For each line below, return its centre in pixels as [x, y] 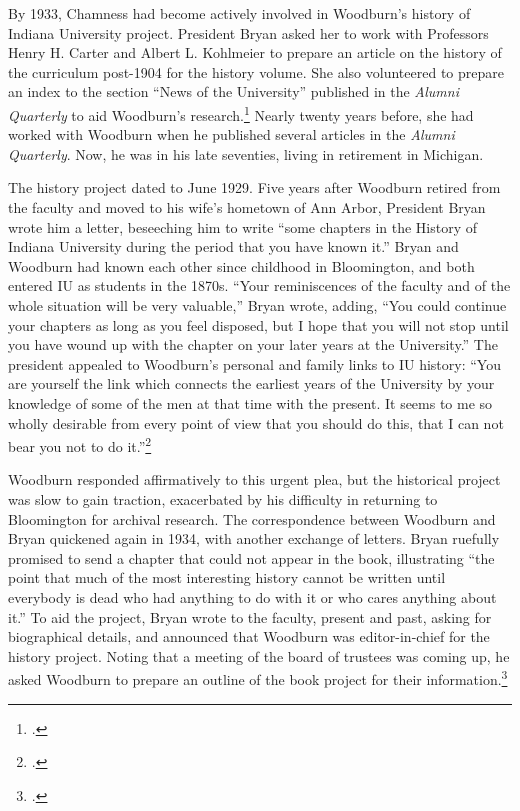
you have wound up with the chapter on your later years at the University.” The [253, 344]
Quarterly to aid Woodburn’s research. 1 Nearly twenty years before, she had [241, 113]
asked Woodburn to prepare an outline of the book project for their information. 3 [258, 677]
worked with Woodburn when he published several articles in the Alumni [231, 134]
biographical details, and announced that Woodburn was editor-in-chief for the [249, 636]
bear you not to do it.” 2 [80, 444]
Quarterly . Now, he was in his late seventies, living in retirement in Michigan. [246, 153]
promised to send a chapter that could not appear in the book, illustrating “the [251, 557]
